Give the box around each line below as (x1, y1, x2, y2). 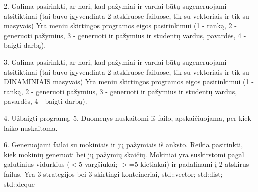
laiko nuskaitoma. (4, 122, 58, 133)
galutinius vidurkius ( (4, 159, 70, 169)
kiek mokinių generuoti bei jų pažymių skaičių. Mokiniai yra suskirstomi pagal (4, 149, 244, 159)
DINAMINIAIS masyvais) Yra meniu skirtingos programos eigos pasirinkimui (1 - (4, 76, 254, 87)
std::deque (4, 178, 35, 189)
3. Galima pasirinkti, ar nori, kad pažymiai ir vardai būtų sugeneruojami (4, 56, 227, 67)
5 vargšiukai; (79, 159, 118, 169)
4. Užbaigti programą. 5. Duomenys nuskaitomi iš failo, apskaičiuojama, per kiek (4, 112, 251, 123)
